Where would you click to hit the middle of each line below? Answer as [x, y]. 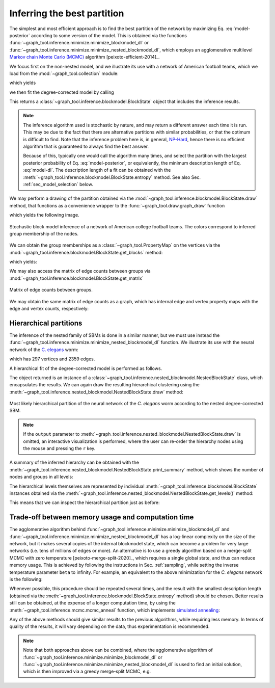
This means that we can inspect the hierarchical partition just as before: [85, 502]
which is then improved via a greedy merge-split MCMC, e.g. [87, 671]
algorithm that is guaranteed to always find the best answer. [86, 147]
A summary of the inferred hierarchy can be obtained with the [74, 462]
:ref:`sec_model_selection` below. [58, 184]
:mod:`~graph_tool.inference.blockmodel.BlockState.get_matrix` [76, 278]
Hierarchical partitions [46, 323]
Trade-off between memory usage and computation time [102, 517]
